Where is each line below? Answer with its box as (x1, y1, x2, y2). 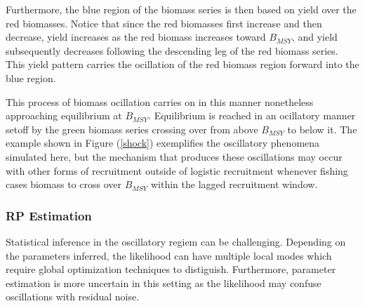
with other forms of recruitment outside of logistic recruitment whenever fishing (6, 163, 348, 178)
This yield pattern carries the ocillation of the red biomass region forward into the (6, 57, 359, 72)
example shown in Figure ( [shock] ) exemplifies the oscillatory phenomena (6, 135, 320, 150)
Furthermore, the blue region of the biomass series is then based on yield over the (6, 2, 357, 16)
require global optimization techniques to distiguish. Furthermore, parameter (6, 262, 336, 277)
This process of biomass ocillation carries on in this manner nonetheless (6, 94, 314, 109)
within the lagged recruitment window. (150, 177, 318, 192)
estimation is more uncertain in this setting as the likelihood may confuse (6, 275, 321, 290)
